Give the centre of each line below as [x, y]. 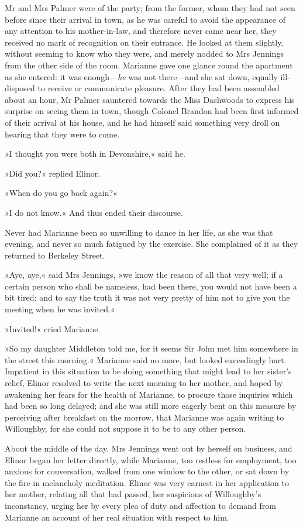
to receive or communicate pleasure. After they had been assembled [159, 88]
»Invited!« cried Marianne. [53, 328]
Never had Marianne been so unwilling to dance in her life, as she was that [139, 232]
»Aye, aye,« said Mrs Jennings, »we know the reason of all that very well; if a [144, 275]
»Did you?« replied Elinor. [53, 173]
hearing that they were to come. [62, 134]
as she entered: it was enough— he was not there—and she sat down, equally [141, 76]
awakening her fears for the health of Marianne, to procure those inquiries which [149, 394]
